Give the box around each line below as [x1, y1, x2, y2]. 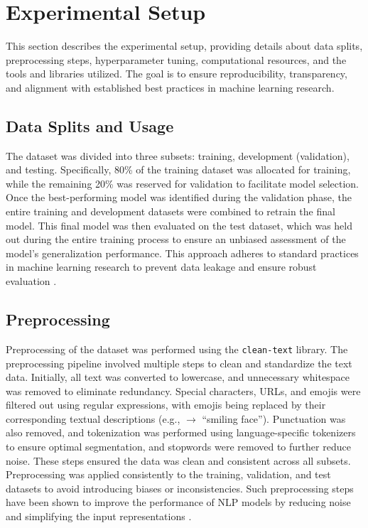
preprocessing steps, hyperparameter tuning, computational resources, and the [6, 52, 347, 67]
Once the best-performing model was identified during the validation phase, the [6, 190, 352, 205]
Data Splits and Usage [6, 114, 174, 136]
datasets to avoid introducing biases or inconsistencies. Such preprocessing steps [6, 480, 354, 495]
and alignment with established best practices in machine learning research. [6, 80, 335, 95]
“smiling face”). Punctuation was [202, 411, 346, 426]
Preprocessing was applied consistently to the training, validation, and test [6, 467, 331, 482]
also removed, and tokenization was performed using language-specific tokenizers [6, 425, 356, 440]
